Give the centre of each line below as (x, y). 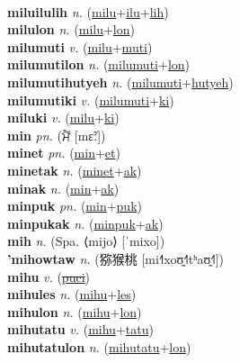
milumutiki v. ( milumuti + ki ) (91, 100)
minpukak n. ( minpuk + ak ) (85, 223)
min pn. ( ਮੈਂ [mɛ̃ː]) (57, 135)
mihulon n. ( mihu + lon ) (75, 311)
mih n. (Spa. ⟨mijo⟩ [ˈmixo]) (86, 241)
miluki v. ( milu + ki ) (63, 118)
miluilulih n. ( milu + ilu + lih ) (88, 11)
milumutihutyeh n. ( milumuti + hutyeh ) (120, 82)
